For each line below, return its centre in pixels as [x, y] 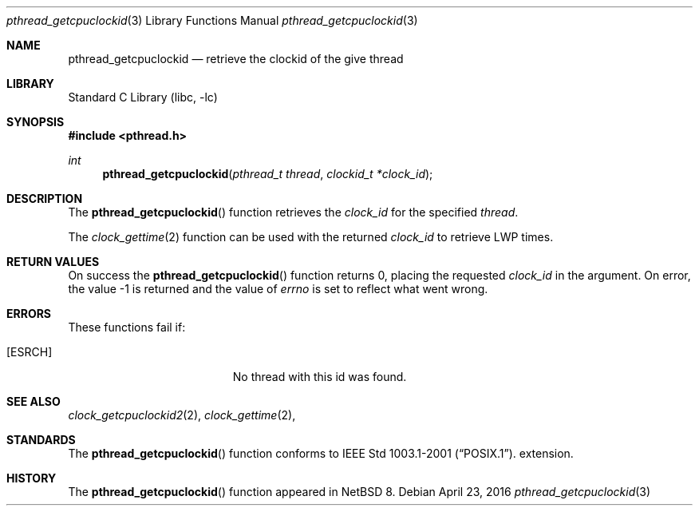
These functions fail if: [127, 327]
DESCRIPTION [45, 198]
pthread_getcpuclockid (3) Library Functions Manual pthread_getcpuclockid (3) [212, 20]
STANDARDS [41, 440]
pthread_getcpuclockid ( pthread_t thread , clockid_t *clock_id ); [268, 174]
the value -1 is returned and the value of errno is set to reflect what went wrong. [278, 289]
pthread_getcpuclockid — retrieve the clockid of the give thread [236, 59]
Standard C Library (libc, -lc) [143, 97]
